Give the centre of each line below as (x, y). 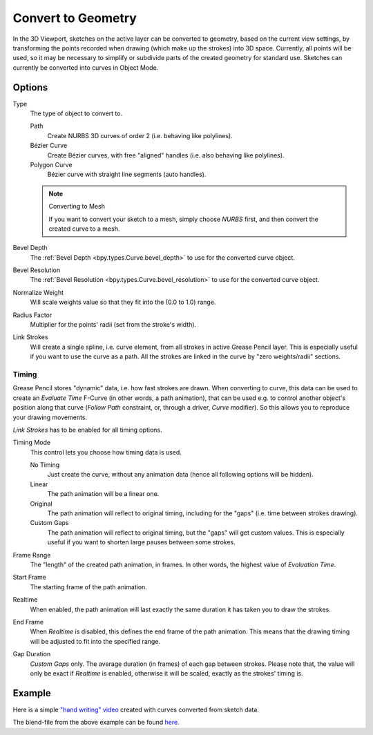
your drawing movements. (50, 417)
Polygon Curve (51, 164)
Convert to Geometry (75, 18)
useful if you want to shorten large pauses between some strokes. (142, 542)
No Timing (45, 465)
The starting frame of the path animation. (89, 586)
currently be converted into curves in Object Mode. (86, 67)
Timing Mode (32, 443)
